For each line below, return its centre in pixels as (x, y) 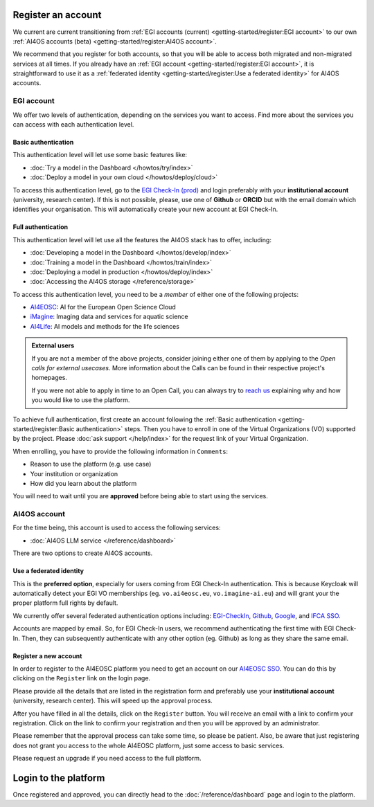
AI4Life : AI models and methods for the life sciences (105, 326)
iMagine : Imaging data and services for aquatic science (109, 317)
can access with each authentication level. (73, 124)
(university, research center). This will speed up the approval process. (113, 701)
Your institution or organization (74, 473)
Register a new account (47, 656)
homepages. (49, 378)
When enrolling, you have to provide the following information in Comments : (121, 451)
